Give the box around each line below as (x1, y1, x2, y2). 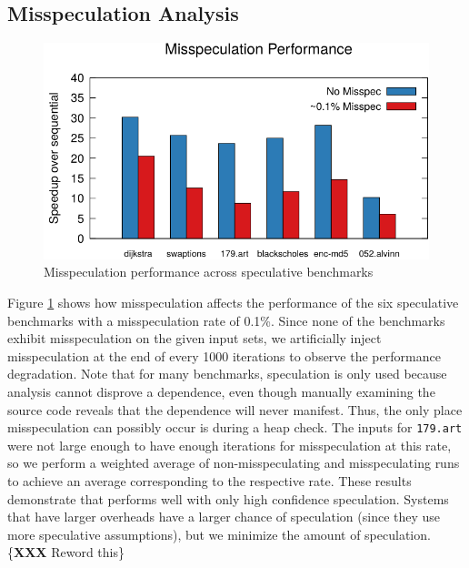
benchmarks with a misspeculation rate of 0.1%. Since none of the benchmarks (7, 310, 445, 330)
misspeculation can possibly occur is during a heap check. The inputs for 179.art (7, 418, 463, 437)
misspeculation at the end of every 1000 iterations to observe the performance (7, 346, 441, 365)
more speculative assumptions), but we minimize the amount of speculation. (7, 524, 431, 543)
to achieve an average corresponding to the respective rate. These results (7, 472, 412, 491)
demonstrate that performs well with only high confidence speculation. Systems (7, 489, 449, 508)
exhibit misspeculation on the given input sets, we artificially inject (7, 329, 382, 348)
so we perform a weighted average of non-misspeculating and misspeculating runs (7, 453, 460, 472)
